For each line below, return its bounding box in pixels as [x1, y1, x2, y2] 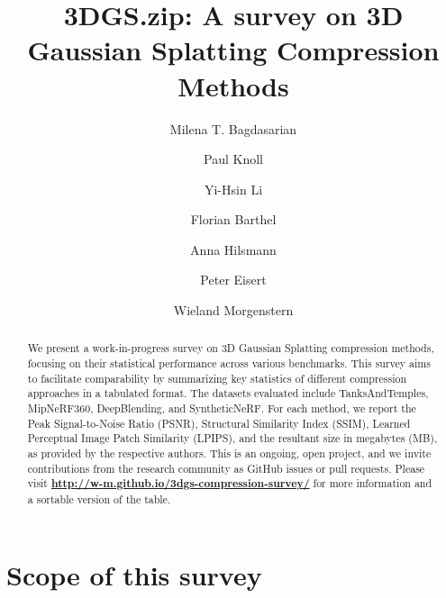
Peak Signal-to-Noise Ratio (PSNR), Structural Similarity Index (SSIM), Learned [27, 415, 411, 430]
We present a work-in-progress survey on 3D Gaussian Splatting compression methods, [27, 340, 434, 356]
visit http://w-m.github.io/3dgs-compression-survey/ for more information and [27, 476, 432, 492]
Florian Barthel [190, 210, 277, 229]
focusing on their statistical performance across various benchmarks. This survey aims [27, 356, 431, 371]
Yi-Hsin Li [204, 179, 263, 198]
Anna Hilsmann [190, 240, 277, 258]
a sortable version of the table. [27, 492, 171, 507]
